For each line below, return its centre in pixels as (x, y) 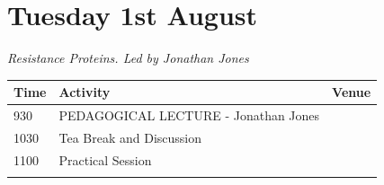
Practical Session (105, 159)
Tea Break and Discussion (130, 137)
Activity (85, 92)
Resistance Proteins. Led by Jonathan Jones (128, 58)
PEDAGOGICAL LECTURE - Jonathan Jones (189, 115)
